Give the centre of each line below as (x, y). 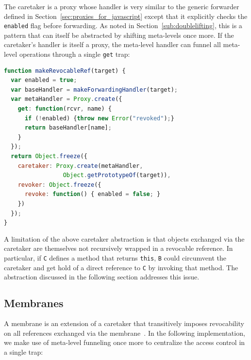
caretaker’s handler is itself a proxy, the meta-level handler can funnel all (112, 44)
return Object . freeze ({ (49, 156)
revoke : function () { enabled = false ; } (92, 194)
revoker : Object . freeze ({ (59, 185)
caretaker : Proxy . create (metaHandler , (80, 166)
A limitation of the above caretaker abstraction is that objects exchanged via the (124, 238)
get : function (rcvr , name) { (65, 109)
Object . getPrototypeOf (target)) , (117, 175)
